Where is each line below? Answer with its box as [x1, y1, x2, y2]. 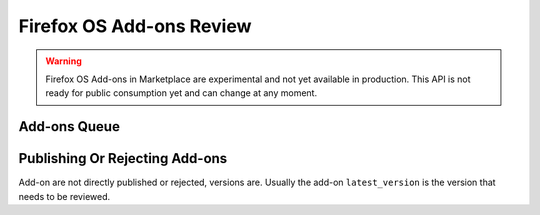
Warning [45, 55, 82, 67]
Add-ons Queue [18, 118, 120, 135]
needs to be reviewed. [18, 190, 111, 202]
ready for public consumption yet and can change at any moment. [45, 87, 318, 99]
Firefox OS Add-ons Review [18, 15, 252, 37]
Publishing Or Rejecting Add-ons [18, 150, 228, 167]
